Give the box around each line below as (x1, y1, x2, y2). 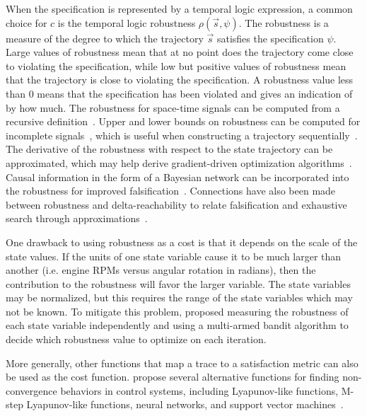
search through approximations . (6, 211, 148, 226)
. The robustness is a (238, 15, 329, 30)
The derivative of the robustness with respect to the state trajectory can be (6, 141, 333, 156)
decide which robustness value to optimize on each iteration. (6, 332, 267, 347)
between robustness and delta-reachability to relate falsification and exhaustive (6, 197, 347, 212)
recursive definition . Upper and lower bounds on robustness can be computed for (6, 114, 361, 129)
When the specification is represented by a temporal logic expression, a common (6, 1, 353, 16)
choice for (6, 15, 47, 30)
